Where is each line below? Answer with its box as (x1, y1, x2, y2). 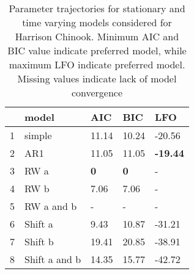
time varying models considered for (22, 15, 172, 29)
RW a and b (24, 199, 77, 213)
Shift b (24, 234, 54, 248)
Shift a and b (24, 252, 81, 266)
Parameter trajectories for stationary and (9, 1, 185, 15)
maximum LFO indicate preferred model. (9, 57, 185, 71)
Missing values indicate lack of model (17, 71, 177, 85)
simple (24, 128, 52, 142)
